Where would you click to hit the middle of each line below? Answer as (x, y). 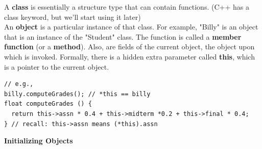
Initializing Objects (39, 141)
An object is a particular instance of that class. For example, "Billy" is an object (131, 27)
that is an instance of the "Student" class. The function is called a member (123, 36)
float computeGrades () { (48, 104)
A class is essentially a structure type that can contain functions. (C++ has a (127, 7)
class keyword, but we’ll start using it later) (73, 17)
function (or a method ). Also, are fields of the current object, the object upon (129, 47)
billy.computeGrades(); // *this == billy (77, 94)
